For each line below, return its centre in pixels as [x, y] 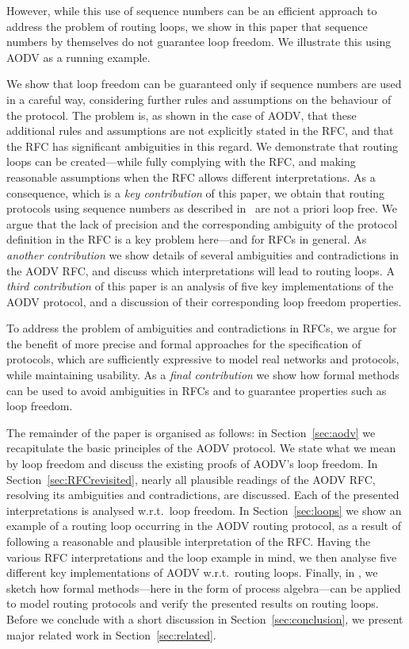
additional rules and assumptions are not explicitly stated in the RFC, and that [200, 131]
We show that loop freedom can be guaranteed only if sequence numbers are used [204, 84]
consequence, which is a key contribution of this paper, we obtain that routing [195, 192]
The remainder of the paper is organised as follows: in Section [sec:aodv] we [191, 432]
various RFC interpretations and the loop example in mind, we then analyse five [202, 557]
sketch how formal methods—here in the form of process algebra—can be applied [204, 588]
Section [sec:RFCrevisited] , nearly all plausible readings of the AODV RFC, [191, 479]
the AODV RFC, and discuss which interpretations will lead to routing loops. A [201, 270]
